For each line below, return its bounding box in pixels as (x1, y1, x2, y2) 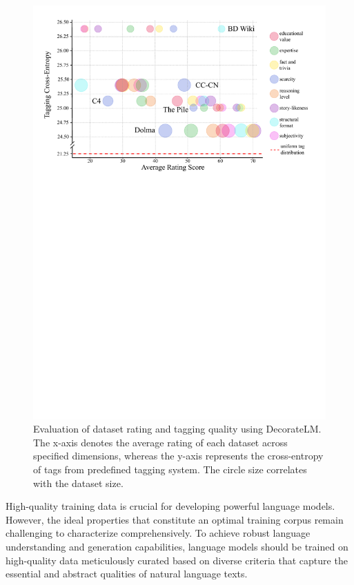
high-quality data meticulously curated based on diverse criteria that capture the (6, 553, 348, 567)
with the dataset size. (33, 475, 124, 490)
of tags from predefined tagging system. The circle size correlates (33, 462, 307, 477)
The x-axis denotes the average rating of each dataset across (33, 435, 288, 449)
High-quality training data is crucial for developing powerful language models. (6, 499, 335, 513)
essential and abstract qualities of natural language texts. (6, 566, 248, 581)
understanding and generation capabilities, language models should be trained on (6, 539, 348, 554)
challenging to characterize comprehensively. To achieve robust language (6, 526, 311, 540)
